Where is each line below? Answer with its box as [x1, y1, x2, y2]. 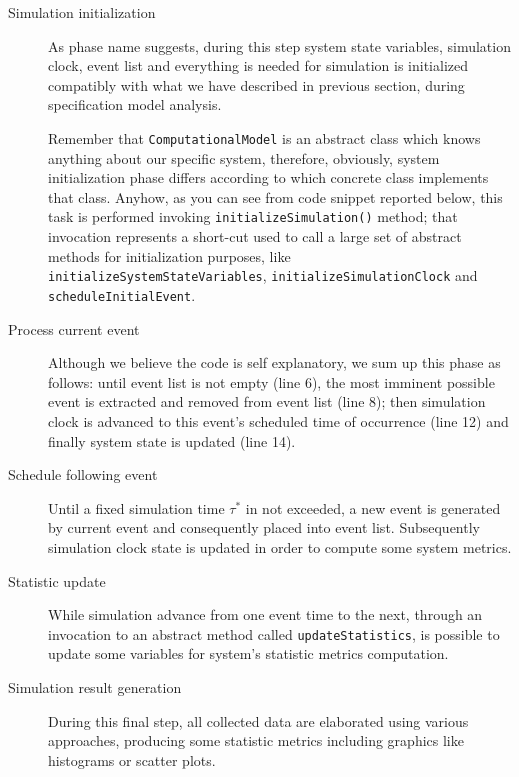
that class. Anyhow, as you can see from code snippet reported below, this [48, 186, 503, 207]
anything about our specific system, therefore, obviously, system [48, 147, 440, 168]
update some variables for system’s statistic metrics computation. [48, 643, 449, 664]
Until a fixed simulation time [48, 497, 225, 518]
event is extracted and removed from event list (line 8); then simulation [48, 391, 486, 412]
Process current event [8, 318, 140, 339]
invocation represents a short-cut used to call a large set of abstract [48, 226, 462, 247]
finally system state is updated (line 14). [48, 430, 296, 451]
